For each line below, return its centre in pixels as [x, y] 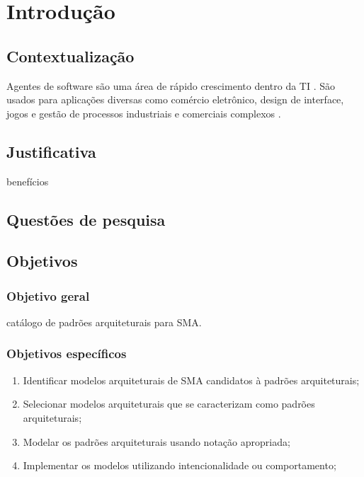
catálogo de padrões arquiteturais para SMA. [104, 322]
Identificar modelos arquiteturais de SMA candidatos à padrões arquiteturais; [191, 380]
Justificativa [51, 151]
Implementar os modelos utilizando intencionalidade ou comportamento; [180, 465]
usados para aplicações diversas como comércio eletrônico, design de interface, [175, 99]
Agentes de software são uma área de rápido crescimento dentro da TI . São [171, 85]
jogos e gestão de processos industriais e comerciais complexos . [144, 113]
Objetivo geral [48, 295]
